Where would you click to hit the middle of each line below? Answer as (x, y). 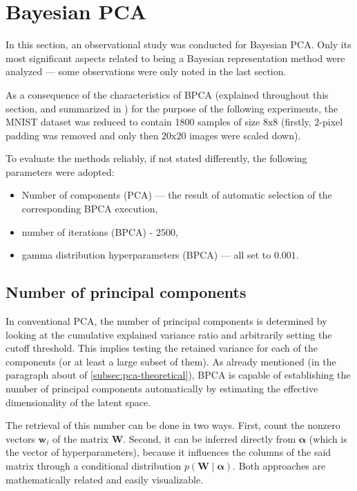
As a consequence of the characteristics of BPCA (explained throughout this (167, 94)
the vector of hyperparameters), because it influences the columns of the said (168, 452)
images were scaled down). (245, 135)
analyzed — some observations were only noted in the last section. (146, 71)
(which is (328, 438)
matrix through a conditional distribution (94, 465)
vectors (20, 438)
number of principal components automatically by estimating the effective (162, 389)
